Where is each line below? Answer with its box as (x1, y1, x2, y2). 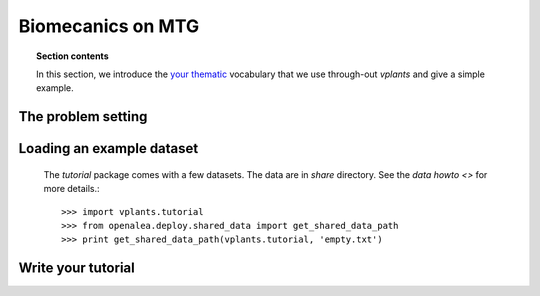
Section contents (36, 50, 109, 62)
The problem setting (18, 108, 148, 125)
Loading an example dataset (18, 140, 199, 157)
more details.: (43, 183, 100, 195)
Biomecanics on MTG (18, 15, 200, 37)
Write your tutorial (18, 260, 135, 277)
